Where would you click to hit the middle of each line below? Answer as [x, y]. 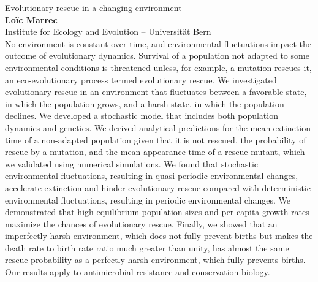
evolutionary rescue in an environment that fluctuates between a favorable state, [156, 92]
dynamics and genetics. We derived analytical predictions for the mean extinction [158, 127]
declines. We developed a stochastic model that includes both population [142, 116]
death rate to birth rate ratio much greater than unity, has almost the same [147, 247]
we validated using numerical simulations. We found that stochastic [132, 163]
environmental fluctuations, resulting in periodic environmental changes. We [148, 200]
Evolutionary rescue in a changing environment [93, 7]
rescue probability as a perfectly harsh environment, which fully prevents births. [155, 260]
